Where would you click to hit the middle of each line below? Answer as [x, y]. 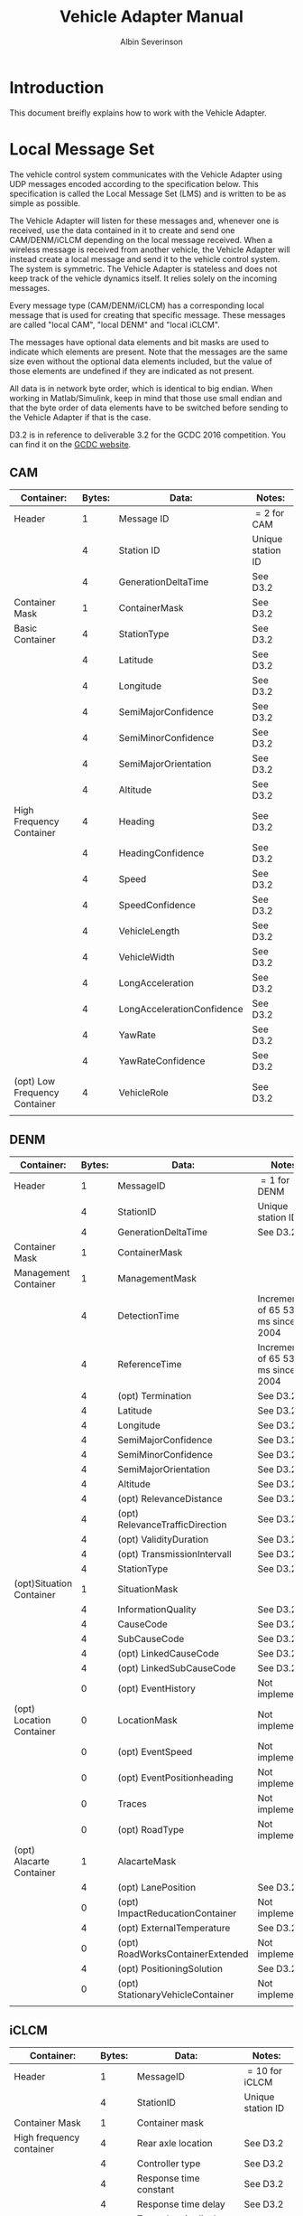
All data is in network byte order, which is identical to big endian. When [141, 388]
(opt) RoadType [151, 1830]
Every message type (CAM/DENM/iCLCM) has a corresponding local [137, 305]
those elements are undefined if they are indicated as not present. [132, 371]
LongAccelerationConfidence [181, 1009]
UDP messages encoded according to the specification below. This [134, 183]
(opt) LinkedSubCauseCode [177, 1668]
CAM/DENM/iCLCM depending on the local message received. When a [141, 239]
